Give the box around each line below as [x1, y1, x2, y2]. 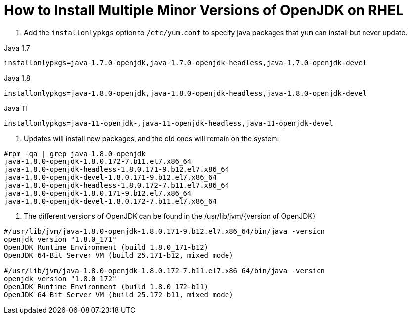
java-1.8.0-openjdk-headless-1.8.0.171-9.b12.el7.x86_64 [4, 165, 229, 173]
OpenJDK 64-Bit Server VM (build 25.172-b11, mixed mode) [4, 290, 233, 299]
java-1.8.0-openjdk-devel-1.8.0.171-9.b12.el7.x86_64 [4, 173, 217, 181]
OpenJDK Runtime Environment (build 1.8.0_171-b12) [4, 243, 209, 251]
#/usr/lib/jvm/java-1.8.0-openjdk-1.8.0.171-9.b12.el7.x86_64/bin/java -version [4, 227, 325, 235]
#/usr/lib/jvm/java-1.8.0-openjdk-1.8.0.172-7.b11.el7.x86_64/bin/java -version [4, 266, 325, 275]
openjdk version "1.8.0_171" [4, 235, 117, 243]
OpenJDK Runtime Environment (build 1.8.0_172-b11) [4, 282, 209, 291]
